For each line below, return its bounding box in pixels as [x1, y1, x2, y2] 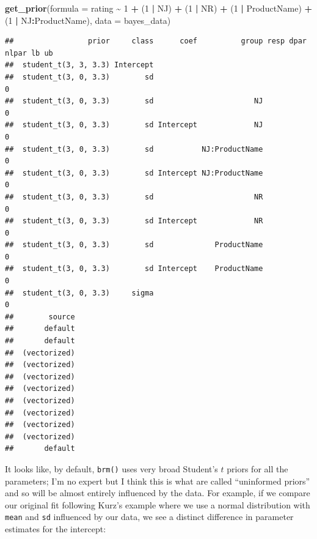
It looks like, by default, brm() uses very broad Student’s [5, 462, 218, 475]
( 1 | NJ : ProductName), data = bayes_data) [5, 13, 171, 26]
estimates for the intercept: [5, 522, 106, 535]
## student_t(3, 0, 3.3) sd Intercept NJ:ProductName [5, 168, 263, 177]
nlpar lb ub [5, 48, 53, 58]
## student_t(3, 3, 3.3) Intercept [5, 61, 154, 70]
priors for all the [227, 462, 288, 475]
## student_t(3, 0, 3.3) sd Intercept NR [5, 217, 263, 226]
